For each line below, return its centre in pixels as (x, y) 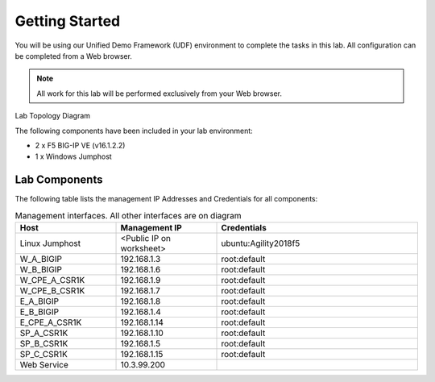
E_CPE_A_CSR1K (51, 322)
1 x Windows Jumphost (73, 156)
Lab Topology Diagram (53, 116)
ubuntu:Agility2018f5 (261, 243)
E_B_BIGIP (39, 312)
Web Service (44, 364)
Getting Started (68, 21)
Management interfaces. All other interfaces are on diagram (128, 215)
